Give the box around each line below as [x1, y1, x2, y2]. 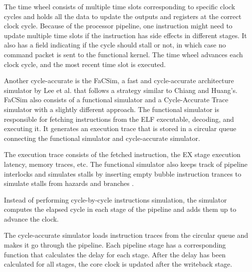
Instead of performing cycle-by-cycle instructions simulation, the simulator [4, 194, 227, 204]
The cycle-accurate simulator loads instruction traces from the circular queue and [4, 230, 249, 240]
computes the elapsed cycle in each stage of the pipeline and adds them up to [4, 204, 236, 214]
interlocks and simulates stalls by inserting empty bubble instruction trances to [4, 168, 241, 179]
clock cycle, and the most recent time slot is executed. [4, 59, 166, 69]
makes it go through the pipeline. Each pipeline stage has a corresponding [4, 240, 226, 250]
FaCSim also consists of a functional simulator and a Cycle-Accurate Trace [4, 94, 229, 105]
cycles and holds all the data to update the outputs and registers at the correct [4, 11, 242, 21]
